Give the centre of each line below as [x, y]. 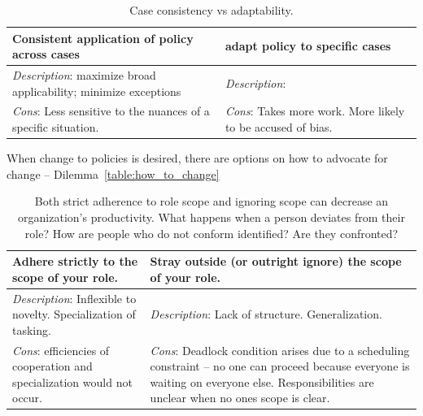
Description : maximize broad [84, 75]
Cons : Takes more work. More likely [315, 111]
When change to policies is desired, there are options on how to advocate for [197, 158]
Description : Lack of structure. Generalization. [266, 314]
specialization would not [72, 381]
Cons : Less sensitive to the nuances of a [111, 111]
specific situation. [56, 127]
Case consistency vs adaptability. [211, 10]
